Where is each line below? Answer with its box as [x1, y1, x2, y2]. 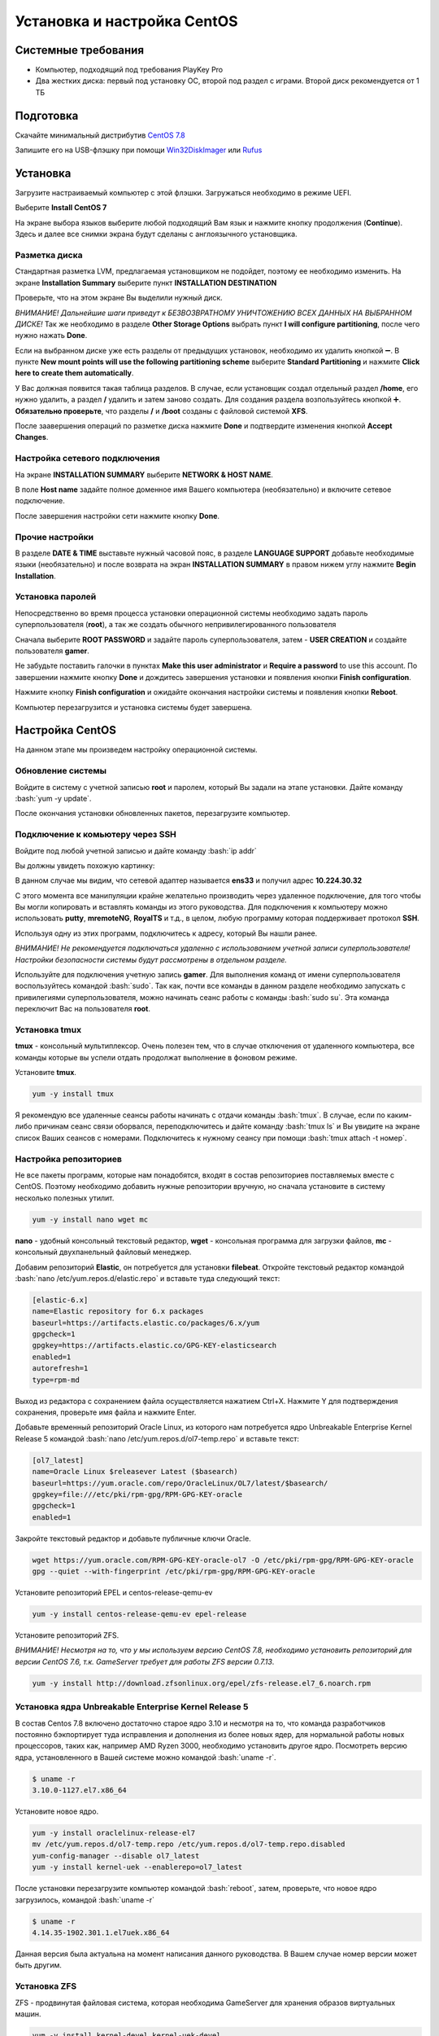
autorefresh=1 [32, 1364, 89, 1373]
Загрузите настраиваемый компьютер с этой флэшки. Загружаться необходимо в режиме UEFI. [15, 188, 352, 198]
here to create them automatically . [15, 368, 134, 378]
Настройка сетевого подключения [15, 453, 160, 464]
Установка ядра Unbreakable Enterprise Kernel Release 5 [15, 1701, 249, 1713]
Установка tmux [15, 1024, 81, 1035]
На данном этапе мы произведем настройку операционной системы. [15, 745, 258, 755]
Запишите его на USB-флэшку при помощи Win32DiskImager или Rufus [15, 145, 263, 155]
